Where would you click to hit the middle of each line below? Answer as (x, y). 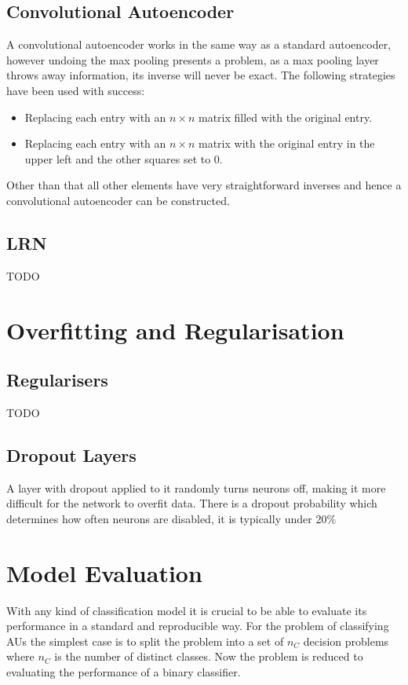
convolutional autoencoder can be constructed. (118, 200)
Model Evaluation (104, 572)
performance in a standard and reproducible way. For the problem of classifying (198, 626)
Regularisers (57, 380)
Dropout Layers (71, 454)
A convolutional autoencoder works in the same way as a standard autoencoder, (199, 44)
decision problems (346, 641)
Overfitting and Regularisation (175, 330)
